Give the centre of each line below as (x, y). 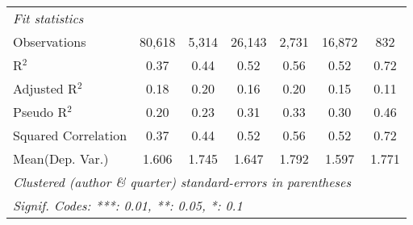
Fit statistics (48, 18)
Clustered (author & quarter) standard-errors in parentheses (182, 182)
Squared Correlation (70, 135)
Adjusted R (45, 88)
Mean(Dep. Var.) (61, 158)
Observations (50, 42)
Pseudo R (40, 112)
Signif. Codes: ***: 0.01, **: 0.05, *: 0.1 (128, 205)
